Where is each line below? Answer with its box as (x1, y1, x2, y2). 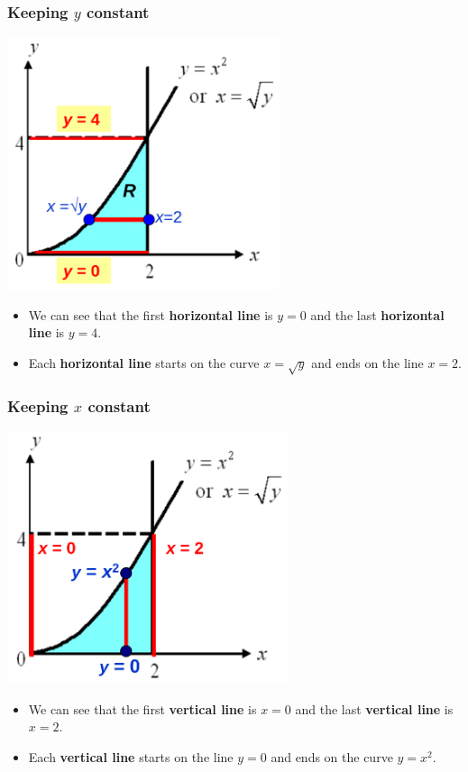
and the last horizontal (310, 305, 445, 324)
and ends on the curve (271, 747, 393, 766)
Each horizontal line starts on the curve (28, 354, 260, 372)
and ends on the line (311, 354, 424, 372)
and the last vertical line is (295, 699, 454, 718)
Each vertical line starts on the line (28, 747, 234, 766)
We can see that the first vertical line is (28, 699, 257, 718)
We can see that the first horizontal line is (28, 305, 273, 324)
